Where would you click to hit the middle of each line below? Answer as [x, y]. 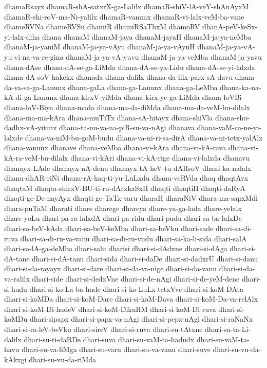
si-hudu [16, 288]
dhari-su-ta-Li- [228, 329]
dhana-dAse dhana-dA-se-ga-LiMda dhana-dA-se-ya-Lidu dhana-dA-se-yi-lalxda [130, 67]
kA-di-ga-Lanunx [31, 97]
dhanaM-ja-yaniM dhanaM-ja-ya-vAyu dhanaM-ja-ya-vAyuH [100, 47]
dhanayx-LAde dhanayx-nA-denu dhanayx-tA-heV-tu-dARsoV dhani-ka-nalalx [128, 168]
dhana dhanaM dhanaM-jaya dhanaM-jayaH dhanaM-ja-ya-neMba [147, 36]
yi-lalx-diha [22, 36]
